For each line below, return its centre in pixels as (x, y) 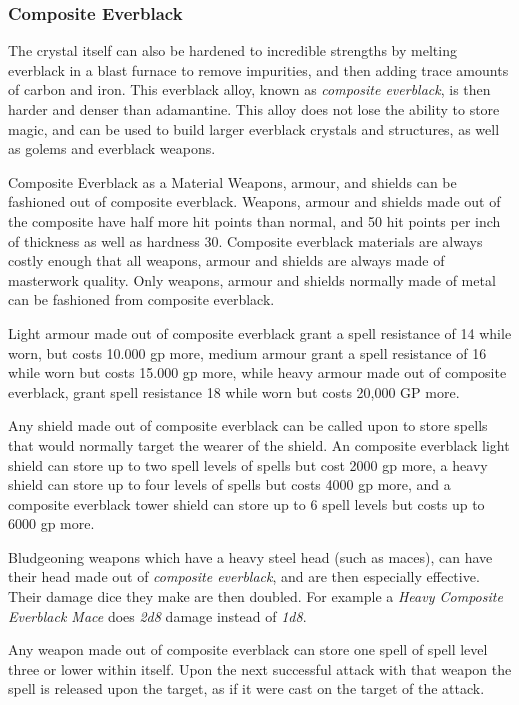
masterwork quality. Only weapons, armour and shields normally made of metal (252, 279)
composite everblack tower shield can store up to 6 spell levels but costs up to (246, 503)
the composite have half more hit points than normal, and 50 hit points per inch (254, 220)
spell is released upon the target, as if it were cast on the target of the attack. (246, 688)
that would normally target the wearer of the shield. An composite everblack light (259, 444)
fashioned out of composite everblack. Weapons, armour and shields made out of (254, 201)
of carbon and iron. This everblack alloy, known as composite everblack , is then (249, 89)
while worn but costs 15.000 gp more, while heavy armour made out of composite (257, 372)
